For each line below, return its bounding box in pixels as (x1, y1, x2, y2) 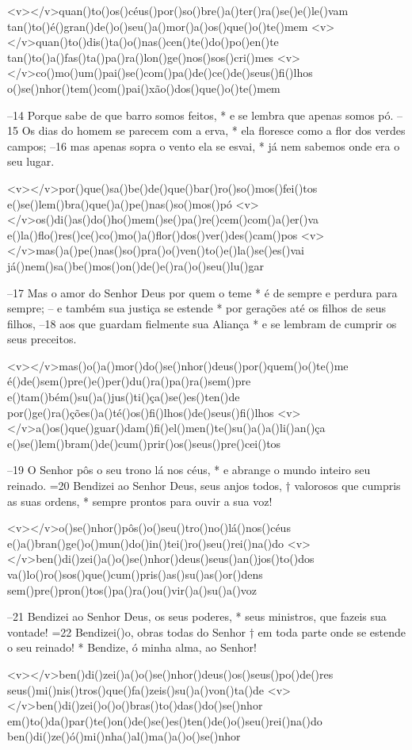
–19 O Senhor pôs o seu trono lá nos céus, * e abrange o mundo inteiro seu (7, 461, 371, 478)
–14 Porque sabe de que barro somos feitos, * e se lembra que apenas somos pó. (7, 106, 394, 123)
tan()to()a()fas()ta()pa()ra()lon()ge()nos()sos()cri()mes (7, 48, 274, 65)
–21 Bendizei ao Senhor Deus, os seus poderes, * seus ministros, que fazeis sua (7, 608, 387, 625)
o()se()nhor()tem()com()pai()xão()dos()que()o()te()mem (7, 79, 280, 96)
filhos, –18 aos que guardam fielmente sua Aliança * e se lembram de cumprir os (7, 315, 397, 331)
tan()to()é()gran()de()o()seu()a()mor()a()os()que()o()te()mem (7, 17, 308, 34)
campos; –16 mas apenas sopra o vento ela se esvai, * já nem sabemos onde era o (7, 137, 400, 154)
